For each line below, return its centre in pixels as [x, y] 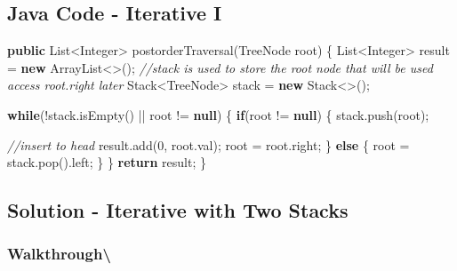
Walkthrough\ [59, 254]
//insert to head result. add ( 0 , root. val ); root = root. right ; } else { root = [208, 144]
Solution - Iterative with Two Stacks [178, 210]
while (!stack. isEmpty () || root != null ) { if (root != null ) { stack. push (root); [218, 114]
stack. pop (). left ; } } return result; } [107, 162]
